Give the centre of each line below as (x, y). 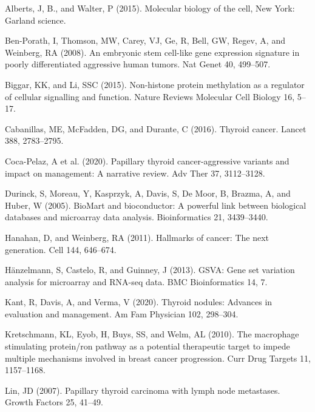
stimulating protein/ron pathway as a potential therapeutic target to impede (147, 346)
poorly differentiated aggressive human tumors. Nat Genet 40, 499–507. (138, 64)
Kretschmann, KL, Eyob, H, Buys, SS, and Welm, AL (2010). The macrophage (152, 334)
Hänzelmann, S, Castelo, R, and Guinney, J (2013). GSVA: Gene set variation (150, 270)
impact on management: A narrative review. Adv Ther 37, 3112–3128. (135, 173)
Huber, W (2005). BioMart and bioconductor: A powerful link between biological (156, 205)
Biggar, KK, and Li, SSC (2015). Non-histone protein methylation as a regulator (155, 84)
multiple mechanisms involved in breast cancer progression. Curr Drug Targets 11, (158, 358)
